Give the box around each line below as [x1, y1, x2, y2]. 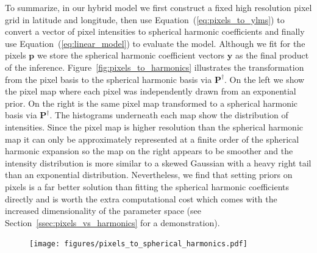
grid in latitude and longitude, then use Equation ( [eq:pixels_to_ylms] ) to [5, 13, 285, 26]
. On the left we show [224, 73, 305, 85]
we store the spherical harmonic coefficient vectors [37, 49, 225, 62]
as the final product [235, 49, 309, 62]
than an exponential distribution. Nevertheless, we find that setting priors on [5, 168, 293, 181]
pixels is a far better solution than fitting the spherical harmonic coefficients [5, 180, 290, 193]
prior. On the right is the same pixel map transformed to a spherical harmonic [5, 96, 298, 109]
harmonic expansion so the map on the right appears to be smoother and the [5, 144, 293, 157]
